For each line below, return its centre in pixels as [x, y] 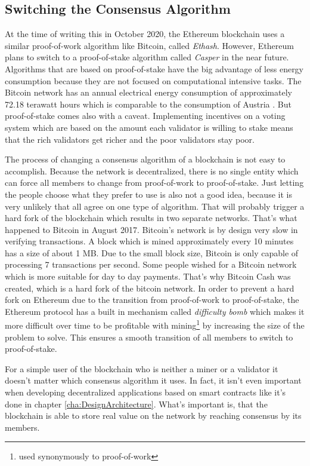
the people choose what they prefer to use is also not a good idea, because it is [148, 194]
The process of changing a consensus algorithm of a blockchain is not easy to [145, 159]
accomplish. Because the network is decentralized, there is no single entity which [152, 171]
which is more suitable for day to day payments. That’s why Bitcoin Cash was [148, 276]
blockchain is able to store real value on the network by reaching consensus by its [153, 416]
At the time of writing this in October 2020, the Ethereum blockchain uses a [145, 34]
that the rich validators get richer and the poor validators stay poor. [130, 139]
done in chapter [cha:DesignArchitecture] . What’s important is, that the [136, 404]
